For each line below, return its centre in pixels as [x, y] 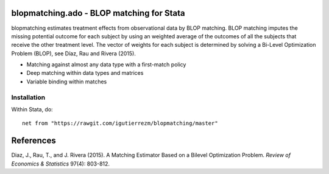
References [34, 141]
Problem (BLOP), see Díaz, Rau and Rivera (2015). [74, 53]
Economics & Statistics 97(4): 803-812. [60, 164]
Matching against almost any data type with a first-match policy [106, 64]
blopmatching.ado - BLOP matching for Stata [98, 13]
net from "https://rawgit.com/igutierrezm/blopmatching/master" [120, 124]
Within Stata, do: [32, 109]
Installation [28, 97]
